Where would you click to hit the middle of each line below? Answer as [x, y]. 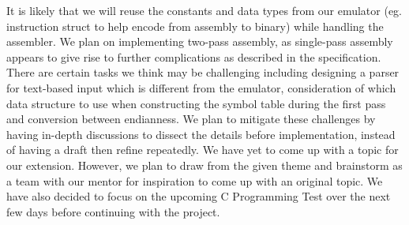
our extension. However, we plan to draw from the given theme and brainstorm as [204, 165]
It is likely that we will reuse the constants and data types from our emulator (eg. [204, 10]
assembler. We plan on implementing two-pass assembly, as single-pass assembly [200, 41]
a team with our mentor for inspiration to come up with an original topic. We [195, 180]
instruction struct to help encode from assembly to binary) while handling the [195, 26]
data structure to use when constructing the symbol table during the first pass [196, 103]
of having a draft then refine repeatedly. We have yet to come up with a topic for [203, 150]
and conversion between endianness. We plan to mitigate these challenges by [191, 119]
